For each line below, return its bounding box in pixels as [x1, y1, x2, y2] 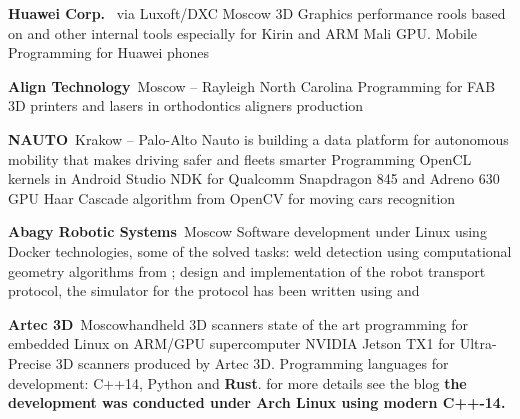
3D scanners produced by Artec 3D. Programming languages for [55, 352, 449, 373]
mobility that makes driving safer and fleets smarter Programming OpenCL [8, 148, 472, 169]
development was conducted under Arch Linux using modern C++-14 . [8, 392, 506, 413]
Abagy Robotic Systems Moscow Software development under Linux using [8, 221, 487, 242]
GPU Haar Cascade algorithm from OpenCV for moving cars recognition [8, 187, 456, 208]
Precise [8, 352, 52, 373]
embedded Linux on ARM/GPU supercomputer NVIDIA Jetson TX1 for [8, 333, 456, 354]
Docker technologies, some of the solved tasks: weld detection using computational [8, 240, 512, 261]
